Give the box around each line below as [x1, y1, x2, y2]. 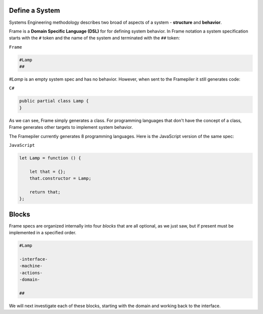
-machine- [19, 263, 43, 269]
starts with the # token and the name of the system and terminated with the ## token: [9, 35, 180, 41]
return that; [29, 189, 61, 194]
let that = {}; [29, 169, 66, 174]
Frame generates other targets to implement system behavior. [9, 124, 133, 130]
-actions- [19, 270, 43, 276]
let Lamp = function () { [19, 155, 81, 160]
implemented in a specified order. [9, 230, 76, 236]
